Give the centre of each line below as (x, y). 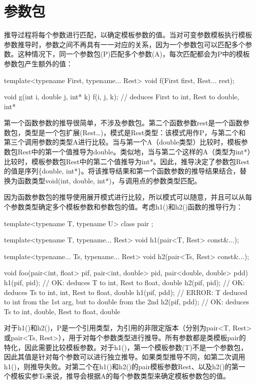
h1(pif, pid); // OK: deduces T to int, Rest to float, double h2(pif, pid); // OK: (125, 282)
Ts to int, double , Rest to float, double (62, 311)
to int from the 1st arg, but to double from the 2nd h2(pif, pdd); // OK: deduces (127, 302)
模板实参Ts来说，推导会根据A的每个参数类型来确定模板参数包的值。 (120, 376)
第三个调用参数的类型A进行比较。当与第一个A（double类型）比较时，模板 (123, 142)
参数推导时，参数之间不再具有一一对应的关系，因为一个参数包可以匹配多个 (125, 44)
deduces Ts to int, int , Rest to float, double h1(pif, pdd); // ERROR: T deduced (126, 292)
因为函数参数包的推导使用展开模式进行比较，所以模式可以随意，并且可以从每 (128, 197)
